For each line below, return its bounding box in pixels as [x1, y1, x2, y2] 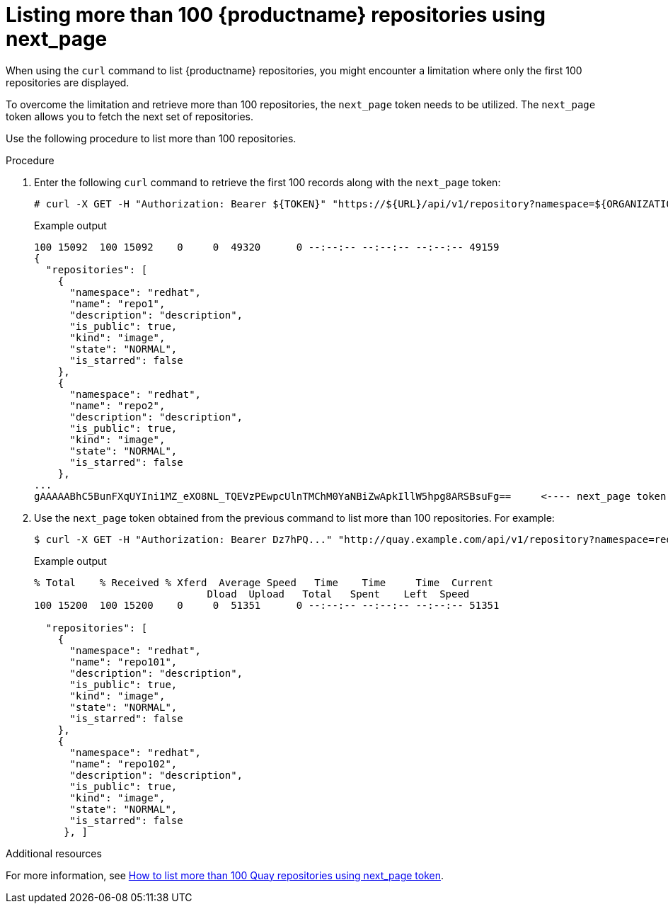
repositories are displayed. [6, 76, 129, 88]
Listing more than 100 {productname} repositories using [6, 3, 546, 27]
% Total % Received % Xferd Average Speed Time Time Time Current [34, 576, 494, 588]
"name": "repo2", [69, 399, 166, 411]
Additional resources [6, 847, 102, 859]
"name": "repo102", [69, 757, 178, 770]
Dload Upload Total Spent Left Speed [207, 588, 470, 600]
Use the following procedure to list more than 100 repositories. [6, 132, 296, 144]
